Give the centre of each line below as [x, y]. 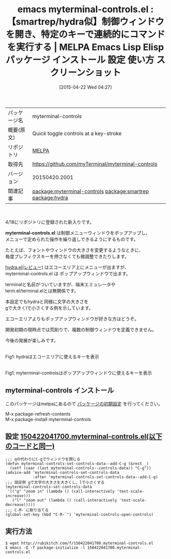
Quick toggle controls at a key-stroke [77, 133]
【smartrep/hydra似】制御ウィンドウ [85, 22]
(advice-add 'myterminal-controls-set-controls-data [62, 472]
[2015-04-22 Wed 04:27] [85, 87]
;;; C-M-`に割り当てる [27, 510]
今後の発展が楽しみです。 [32, 340]
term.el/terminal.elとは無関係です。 [42, 291]
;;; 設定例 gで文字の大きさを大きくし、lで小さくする [55, 482]
